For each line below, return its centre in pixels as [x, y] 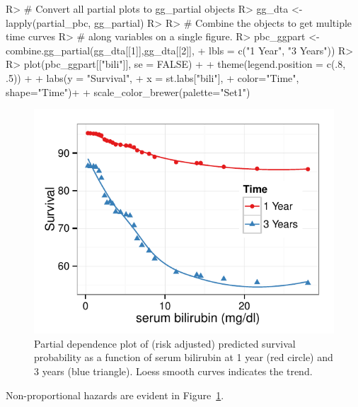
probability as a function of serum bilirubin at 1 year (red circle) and [184, 357]
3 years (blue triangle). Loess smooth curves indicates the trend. [173, 371]
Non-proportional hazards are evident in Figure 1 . [115, 395]
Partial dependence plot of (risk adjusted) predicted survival [165, 343]
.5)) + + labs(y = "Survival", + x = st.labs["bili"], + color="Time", [152, 77]
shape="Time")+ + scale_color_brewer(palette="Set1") [128, 92]
